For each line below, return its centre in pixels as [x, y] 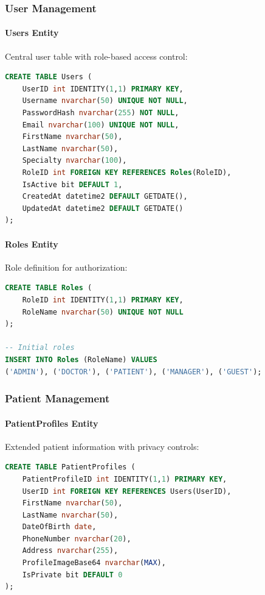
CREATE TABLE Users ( [49, 77]
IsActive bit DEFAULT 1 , [72, 184]
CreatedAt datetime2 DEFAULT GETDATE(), [105, 197]
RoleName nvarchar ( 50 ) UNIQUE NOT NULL [103, 312]
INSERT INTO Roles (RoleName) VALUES [81, 359]
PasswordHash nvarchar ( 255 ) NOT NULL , [101, 113]
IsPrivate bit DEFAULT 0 [72, 575]
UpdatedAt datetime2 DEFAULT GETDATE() [103, 208]
